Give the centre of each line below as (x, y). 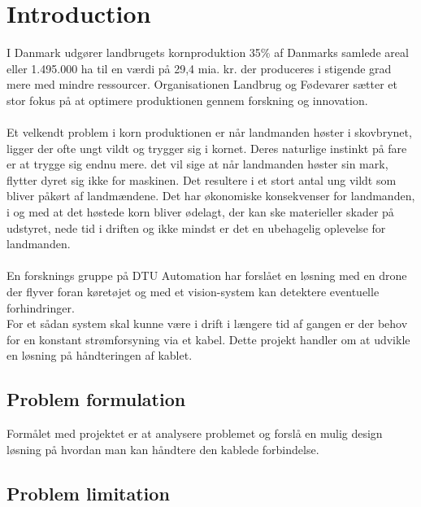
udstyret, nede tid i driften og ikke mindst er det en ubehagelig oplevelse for (196, 227)
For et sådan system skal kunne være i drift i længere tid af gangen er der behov (207, 323)
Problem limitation (88, 493)
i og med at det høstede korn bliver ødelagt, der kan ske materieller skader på (200, 212)
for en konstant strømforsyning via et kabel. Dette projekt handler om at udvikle (208, 339)
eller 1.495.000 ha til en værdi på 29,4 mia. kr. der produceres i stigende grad (199, 68)
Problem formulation (96, 399)
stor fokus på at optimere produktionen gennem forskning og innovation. (187, 100)
